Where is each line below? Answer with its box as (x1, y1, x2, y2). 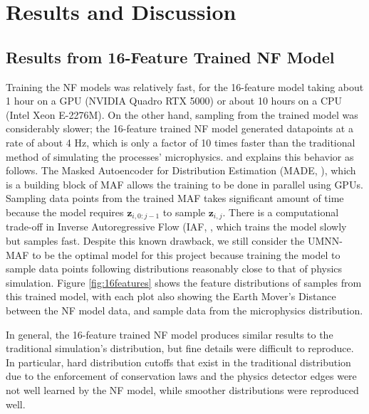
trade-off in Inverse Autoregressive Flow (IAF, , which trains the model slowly (6, 219, 347, 234)
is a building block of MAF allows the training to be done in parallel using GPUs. (6, 176, 363, 191)
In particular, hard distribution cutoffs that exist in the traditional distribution (6, 354, 351, 369)
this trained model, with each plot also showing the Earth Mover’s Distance (6, 289, 336, 304)
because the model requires (6, 204, 124, 219)
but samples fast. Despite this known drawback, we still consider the (6, 233, 305, 248)
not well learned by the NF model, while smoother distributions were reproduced (6, 382, 359, 397)
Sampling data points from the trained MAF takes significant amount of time (6, 191, 344, 206)
